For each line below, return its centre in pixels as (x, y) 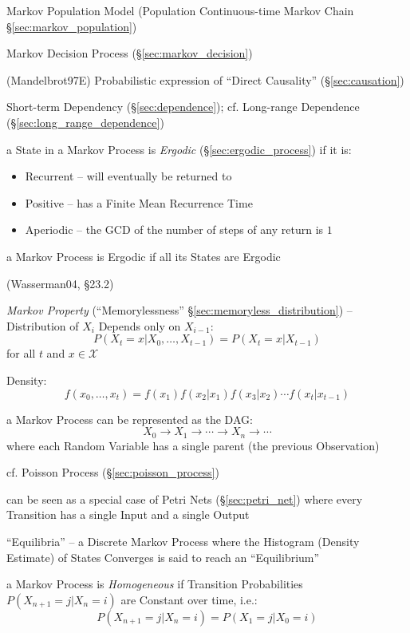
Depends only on (140, 325)
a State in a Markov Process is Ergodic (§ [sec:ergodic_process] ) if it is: (179, 149)
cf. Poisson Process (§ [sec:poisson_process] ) (113, 472)
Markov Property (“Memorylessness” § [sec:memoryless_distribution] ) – (179, 310)
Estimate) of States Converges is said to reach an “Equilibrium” (163, 557)
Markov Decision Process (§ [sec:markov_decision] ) (130, 53)
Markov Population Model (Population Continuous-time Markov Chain (180, 10)
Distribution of (43, 325)
